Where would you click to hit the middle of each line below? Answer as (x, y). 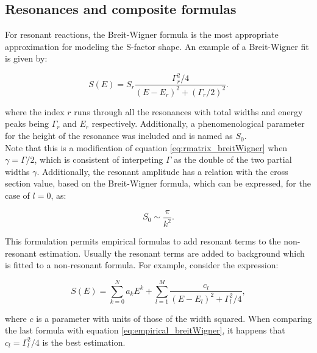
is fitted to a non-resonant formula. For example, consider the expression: (142, 265)
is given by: (26, 58)
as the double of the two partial (233, 159)
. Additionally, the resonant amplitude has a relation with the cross (162, 171)
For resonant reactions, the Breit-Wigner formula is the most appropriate (142, 34)
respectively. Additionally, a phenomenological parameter (198, 123)
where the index (35, 111)
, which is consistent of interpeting (99, 159)
